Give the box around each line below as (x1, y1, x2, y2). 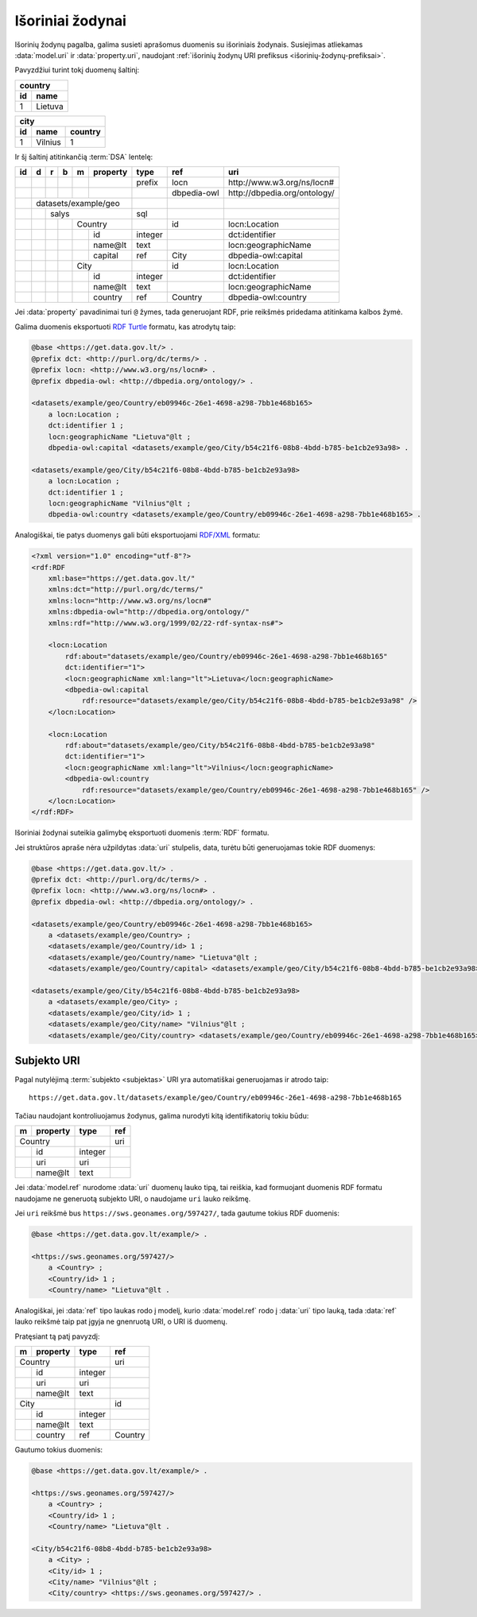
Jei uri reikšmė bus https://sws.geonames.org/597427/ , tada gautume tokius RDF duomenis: (14, 1208, 340, 1218)
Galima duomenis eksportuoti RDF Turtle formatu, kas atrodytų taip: (14, 322, 236, 332)
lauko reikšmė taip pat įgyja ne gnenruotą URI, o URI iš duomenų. (14, 1316, 228, 1327)
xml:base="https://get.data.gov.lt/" (48, 574, 196, 584)
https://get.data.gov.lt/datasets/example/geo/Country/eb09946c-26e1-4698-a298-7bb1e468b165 (29, 1093, 402, 1103)
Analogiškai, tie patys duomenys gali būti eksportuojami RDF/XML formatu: (14, 530, 261, 540)
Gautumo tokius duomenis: (14, 1445, 103, 1455)
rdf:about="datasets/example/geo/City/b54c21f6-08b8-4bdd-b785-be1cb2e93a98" (64, 740, 375, 750)
